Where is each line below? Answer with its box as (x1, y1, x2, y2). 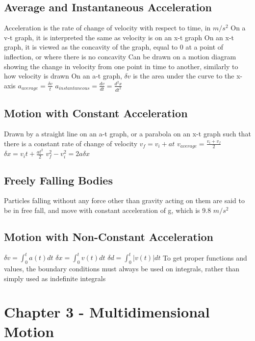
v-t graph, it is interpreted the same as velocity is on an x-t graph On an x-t (4, 32, 234, 42)
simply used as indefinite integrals (4, 273, 106, 283)
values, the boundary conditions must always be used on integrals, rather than (4, 263, 240, 274)
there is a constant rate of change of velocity (4, 138, 138, 148)
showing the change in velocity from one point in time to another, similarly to (4, 61, 238, 71)
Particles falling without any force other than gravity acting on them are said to (4, 195, 245, 206)
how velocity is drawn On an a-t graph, (4, 71, 122, 81)
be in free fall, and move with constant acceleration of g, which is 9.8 (4, 205, 211, 215)
